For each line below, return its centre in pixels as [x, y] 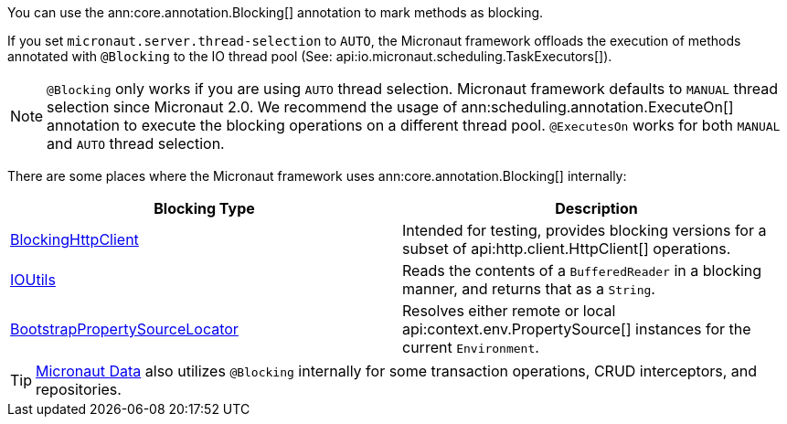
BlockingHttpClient [74, 239]
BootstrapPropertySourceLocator [124, 329]
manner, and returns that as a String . [529, 289]
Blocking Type [204, 208]
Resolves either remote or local [509, 311]
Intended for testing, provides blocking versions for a [585, 230]
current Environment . [471, 347]
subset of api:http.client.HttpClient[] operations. [567, 249]
